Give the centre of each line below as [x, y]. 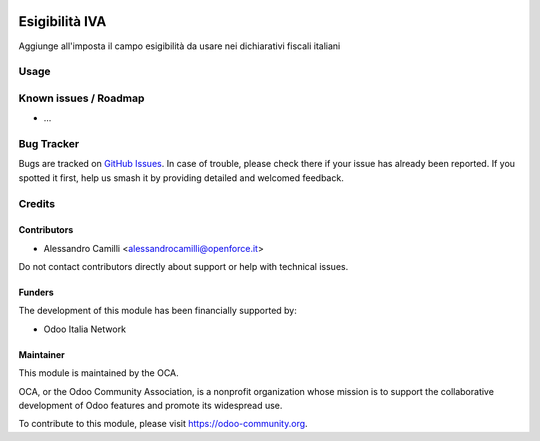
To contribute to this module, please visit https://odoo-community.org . [163, 424]
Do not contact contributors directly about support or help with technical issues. [183, 267]
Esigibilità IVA [62, 21]
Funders [36, 292]
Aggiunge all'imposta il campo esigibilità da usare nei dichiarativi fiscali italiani [179, 46]
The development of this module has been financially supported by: [157, 311]
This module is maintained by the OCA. [98, 373]
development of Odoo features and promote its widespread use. [150, 406]
